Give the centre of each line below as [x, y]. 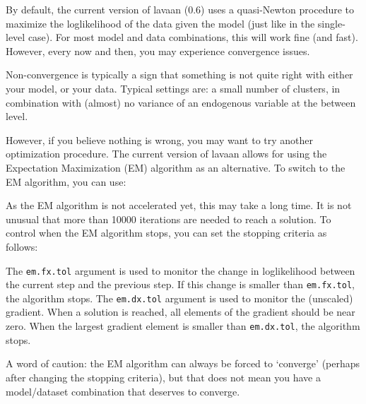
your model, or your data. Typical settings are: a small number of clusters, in [173, 88]
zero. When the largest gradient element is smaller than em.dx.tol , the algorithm [183, 326]
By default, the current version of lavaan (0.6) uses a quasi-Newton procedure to [180, 9]
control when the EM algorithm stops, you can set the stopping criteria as [166, 233]
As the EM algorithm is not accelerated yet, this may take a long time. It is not [179, 205]
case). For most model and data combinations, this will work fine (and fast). [193, 37]
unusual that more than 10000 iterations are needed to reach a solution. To [169, 219]
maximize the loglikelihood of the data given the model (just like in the [160, 23]
